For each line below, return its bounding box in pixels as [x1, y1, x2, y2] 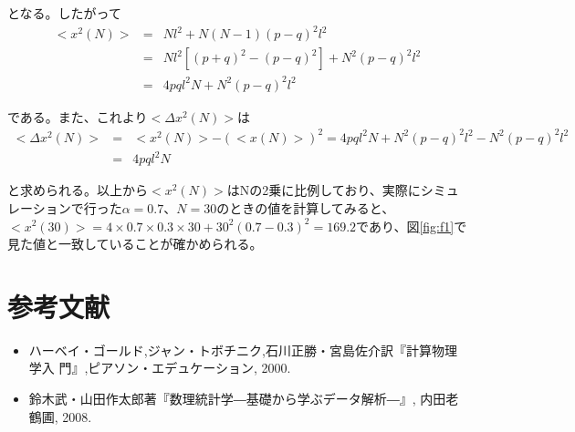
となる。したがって [7, 4, 121, 22]
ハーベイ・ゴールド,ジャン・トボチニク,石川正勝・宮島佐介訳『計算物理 [28, 340, 457, 359]
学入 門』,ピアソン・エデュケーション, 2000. [28, 358, 291, 377]
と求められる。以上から [7, 180, 148, 200]
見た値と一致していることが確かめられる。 [7, 234, 263, 253]
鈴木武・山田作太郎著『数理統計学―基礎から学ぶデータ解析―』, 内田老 [28, 389, 459, 408]
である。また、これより [7, 107, 148, 126]
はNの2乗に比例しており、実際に [226, 180, 421, 200]
